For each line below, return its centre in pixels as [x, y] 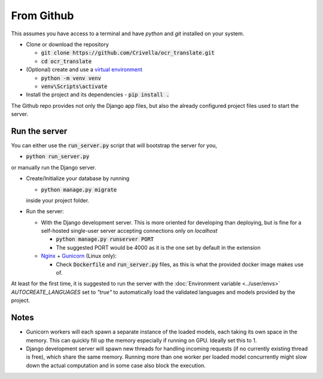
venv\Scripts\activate [74, 86]
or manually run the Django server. [54, 167]
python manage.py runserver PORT [105, 239]
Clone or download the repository [67, 44]
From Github [42, 16]
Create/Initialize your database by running [78, 178]
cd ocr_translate [66, 61]
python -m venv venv [71, 78]
